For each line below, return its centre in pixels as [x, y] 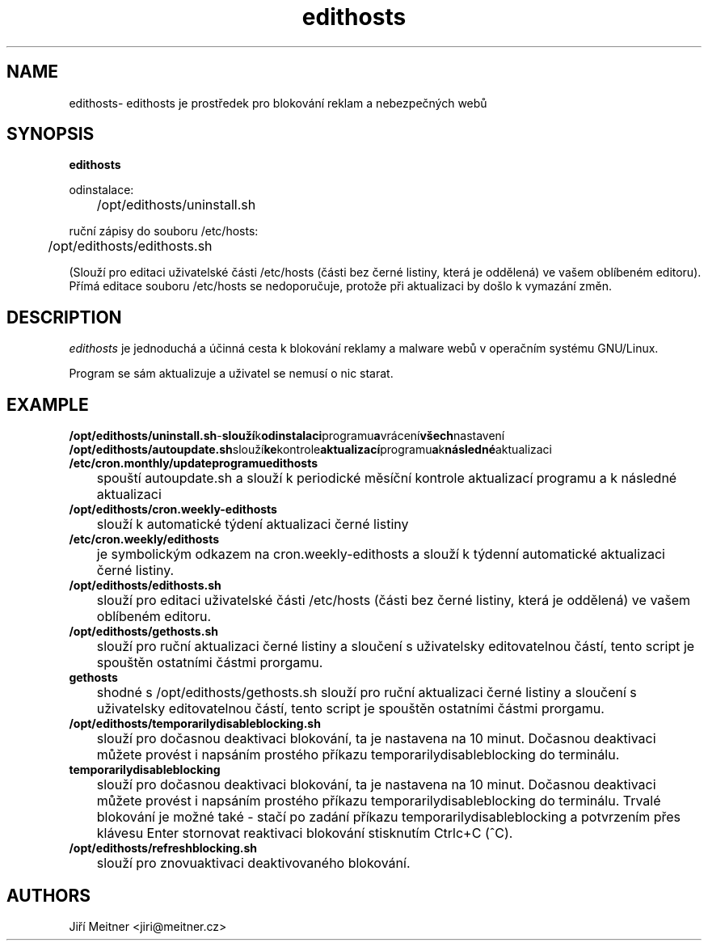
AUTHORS [49, 895]
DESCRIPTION [64, 317]
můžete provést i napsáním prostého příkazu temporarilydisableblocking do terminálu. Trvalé [379, 801]
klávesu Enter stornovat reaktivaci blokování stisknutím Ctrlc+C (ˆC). [305, 833]
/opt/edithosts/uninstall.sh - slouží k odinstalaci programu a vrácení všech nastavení [287, 436]
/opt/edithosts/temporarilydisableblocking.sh [195, 724]
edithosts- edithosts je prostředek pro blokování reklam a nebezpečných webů [278, 103]
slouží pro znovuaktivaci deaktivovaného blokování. [253, 863]
